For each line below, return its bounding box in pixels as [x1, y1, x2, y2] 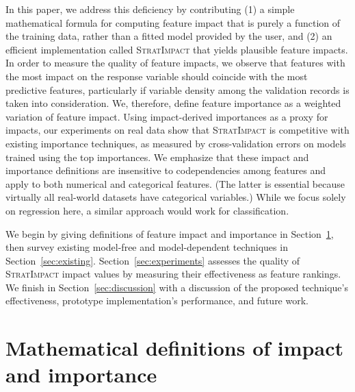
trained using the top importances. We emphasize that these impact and [5, 149, 309, 164]
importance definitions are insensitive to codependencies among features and [5, 163, 326, 177]
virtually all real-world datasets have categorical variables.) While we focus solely [5, 190, 346, 204]
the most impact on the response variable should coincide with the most [5, 69, 308, 83]
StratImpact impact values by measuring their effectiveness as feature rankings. [5, 267, 341, 281]
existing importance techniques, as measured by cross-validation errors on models [5, 136, 346, 150]
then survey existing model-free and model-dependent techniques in [5, 240, 288, 254]
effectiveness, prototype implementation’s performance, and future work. [5, 293, 308, 308]
